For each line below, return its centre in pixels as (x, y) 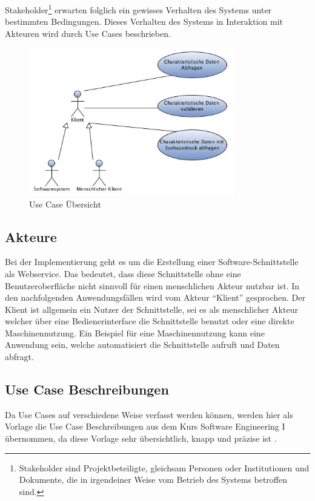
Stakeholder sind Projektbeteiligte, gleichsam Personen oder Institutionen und (164, 467)
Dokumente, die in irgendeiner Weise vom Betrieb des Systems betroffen (153, 480)
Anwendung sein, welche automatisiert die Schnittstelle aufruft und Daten (142, 345)
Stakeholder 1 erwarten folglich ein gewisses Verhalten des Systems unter (138, 9)
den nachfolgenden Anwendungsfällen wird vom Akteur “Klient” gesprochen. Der (155, 297)
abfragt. (19, 357)
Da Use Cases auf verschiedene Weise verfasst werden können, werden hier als (149, 414)
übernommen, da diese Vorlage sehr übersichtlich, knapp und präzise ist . (141, 438)
